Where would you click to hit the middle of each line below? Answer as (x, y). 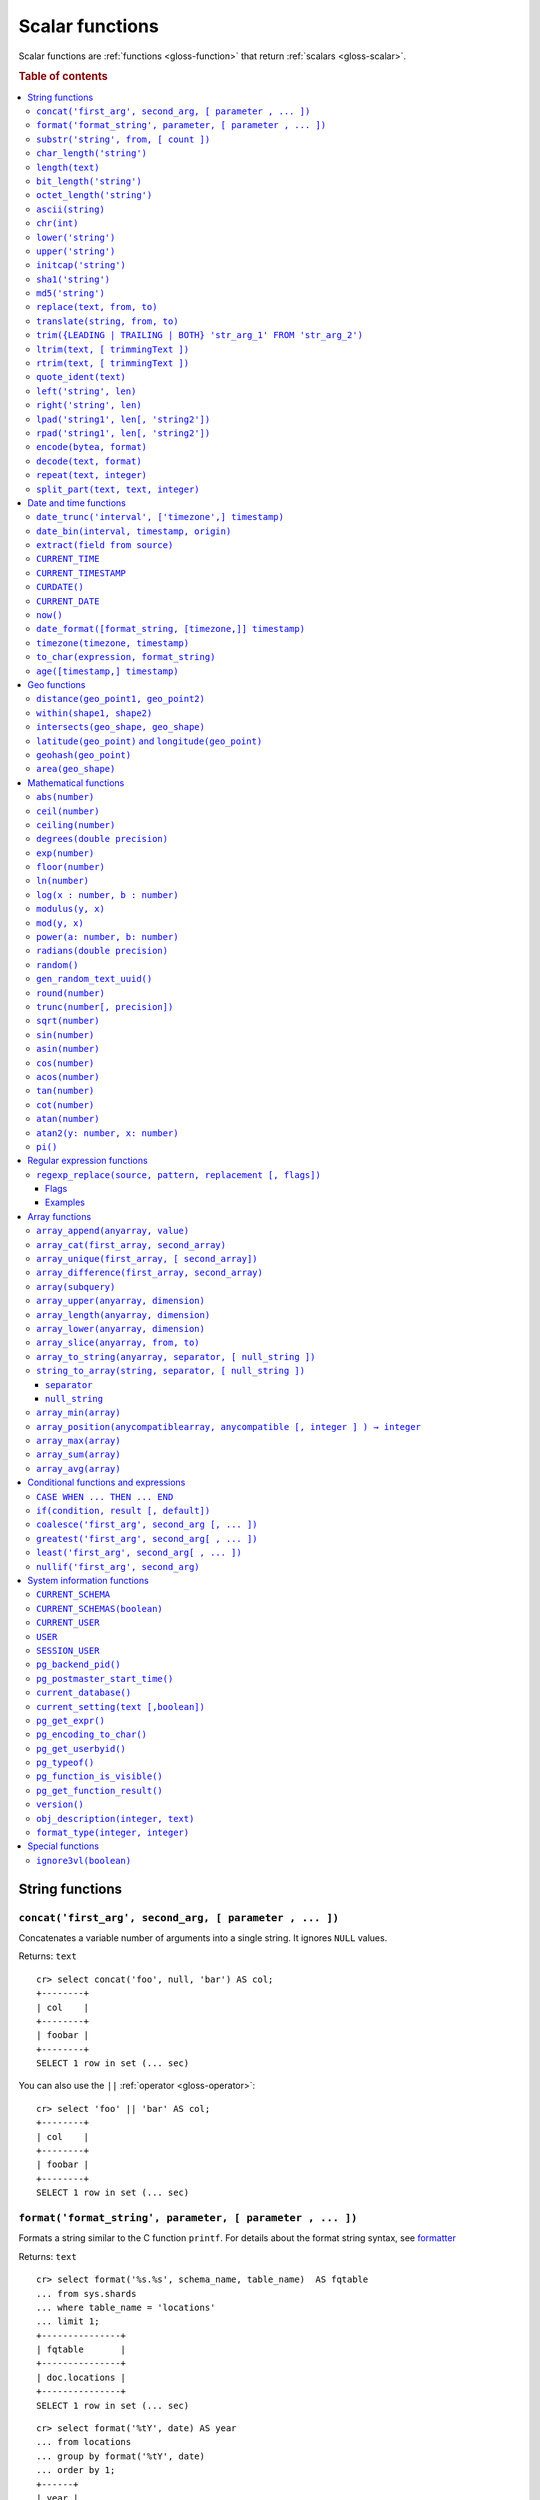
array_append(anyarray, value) (113, 1231)
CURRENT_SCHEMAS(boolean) (100, 1608)
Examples (65, 1202)
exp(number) (65, 853)
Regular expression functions (88, 1161)
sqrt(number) (68, 1021)
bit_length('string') (89, 181)
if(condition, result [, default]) (123, 1511)
